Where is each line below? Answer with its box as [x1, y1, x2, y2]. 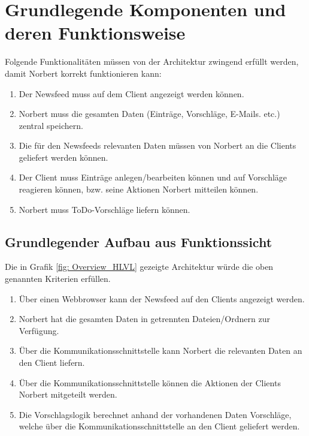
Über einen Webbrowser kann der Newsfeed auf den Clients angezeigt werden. [19, 292, 305, 305]
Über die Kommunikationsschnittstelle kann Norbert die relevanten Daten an [19, 344, 302, 357]
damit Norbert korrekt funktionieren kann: [5, 67, 162, 79]
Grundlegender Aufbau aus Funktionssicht [5, 232, 272, 251]
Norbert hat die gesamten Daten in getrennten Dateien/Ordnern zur [19, 312, 270, 325]
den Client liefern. [19, 356, 85, 369]
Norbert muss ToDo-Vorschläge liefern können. [19, 203, 190, 215]
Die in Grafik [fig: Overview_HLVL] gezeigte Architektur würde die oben [5, 260, 274, 273]
